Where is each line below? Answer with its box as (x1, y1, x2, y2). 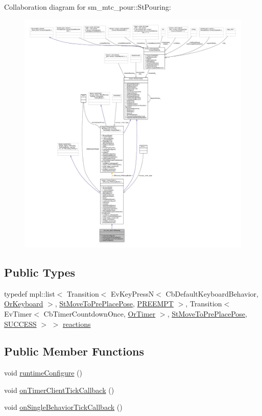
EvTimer (4, 308, 32, 319)
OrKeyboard (4, 298, 43, 309)
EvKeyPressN (111, 288, 154, 299)
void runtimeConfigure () (4, 367, 82, 378)
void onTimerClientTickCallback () (4, 384, 114, 395)
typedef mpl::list (4, 288, 55, 299)
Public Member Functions (4, 343, 144, 359)
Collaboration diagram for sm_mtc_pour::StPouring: (4, 2, 171, 12)
